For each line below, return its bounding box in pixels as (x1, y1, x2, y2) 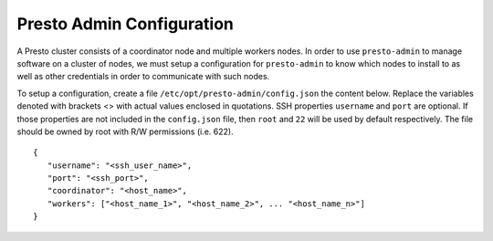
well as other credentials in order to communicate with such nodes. (16, 71, 270, 82)
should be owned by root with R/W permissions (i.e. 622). (16, 126, 234, 137)
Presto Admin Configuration (16, 14, 235, 34)
